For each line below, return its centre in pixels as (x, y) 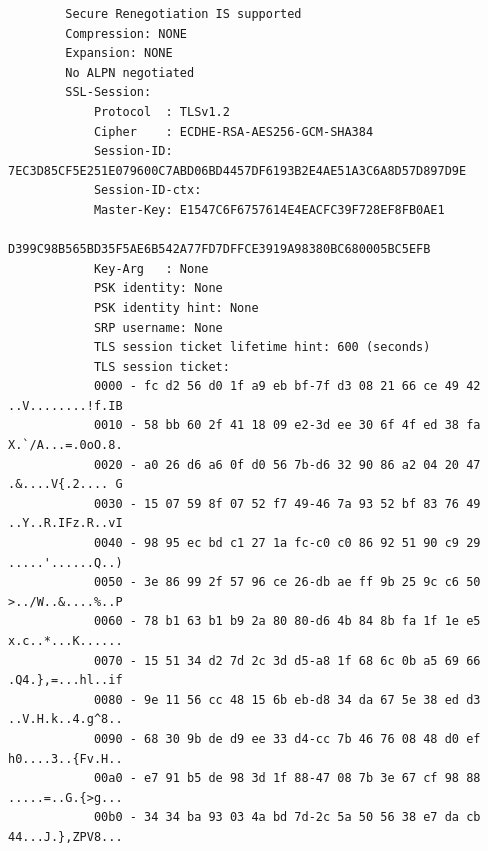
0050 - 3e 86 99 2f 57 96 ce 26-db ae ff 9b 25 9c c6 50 (287, 582)
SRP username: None (158, 327)
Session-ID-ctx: (147, 190)
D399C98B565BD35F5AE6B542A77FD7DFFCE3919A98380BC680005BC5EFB (219, 249)
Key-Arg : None (151, 268)
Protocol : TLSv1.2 (161, 111)
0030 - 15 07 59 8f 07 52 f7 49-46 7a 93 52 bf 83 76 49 (287, 503)
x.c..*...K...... (65, 641)
